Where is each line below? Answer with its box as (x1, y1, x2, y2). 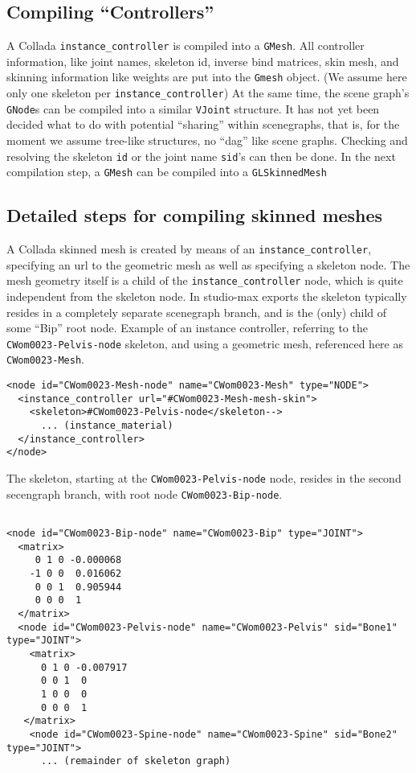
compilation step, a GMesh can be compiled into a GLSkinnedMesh (6, 163, 327, 180)
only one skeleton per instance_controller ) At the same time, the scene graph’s (6, 84, 410, 101)
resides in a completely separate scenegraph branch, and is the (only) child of (6, 303, 387, 320)
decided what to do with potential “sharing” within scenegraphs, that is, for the (6, 116, 400, 133)
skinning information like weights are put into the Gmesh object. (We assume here (6, 68, 407, 85)
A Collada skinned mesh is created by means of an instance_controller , (6, 241, 372, 257)
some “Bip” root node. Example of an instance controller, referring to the (6, 319, 368, 336)
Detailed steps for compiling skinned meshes (6, 203, 383, 228)
